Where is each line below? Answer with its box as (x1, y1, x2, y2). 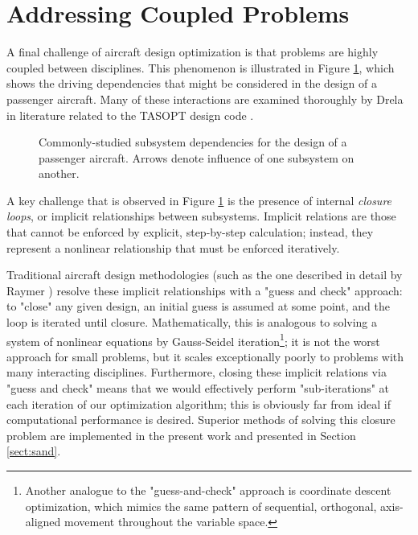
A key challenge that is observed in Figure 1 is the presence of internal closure (6, 191, 392, 208)
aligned (25, 513, 61, 530)
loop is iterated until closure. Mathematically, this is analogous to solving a (6, 314, 378, 331)
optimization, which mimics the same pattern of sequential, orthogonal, (25, 497, 377, 514)
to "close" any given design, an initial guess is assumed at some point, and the (6, 298, 390, 315)
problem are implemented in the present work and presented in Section (6, 426, 356, 443)
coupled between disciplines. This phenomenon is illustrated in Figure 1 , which (6, 59, 395, 76)
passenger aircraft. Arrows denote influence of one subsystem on (39, 149, 354, 166)
